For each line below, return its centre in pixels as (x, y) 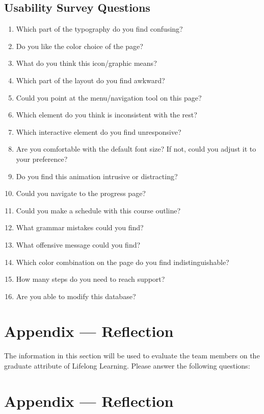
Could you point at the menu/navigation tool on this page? (109, 97)
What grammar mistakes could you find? (80, 227)
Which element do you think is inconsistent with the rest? (107, 115)
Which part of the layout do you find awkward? (90, 80)
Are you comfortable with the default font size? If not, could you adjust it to (136, 149)
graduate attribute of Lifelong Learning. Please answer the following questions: (127, 366)
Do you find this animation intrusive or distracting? (97, 176)
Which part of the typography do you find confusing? (99, 29)
